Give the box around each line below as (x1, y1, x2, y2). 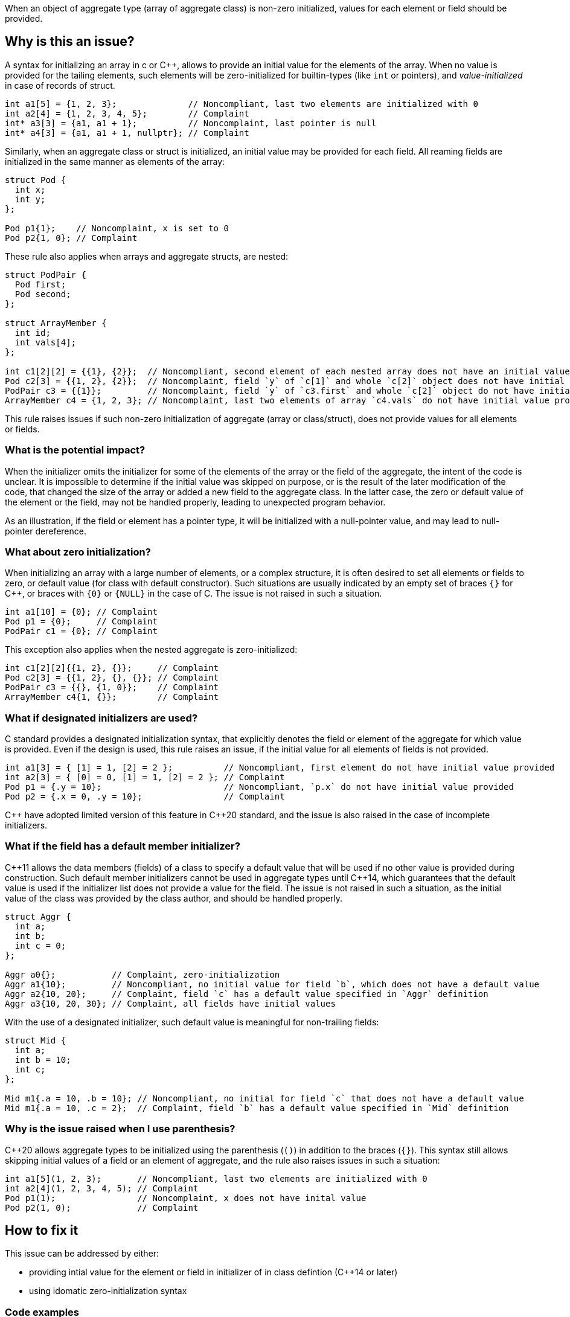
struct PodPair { (5, 269, 86, 280)
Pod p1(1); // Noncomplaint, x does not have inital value (5, 1193, 367, 1203)
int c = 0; (14, 940, 66, 950)
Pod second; (14, 289, 71, 299)
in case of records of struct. (5, 80, 115, 91)
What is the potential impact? (5, 444, 146, 457)
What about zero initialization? (5, 545, 151, 558)
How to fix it (5, 1223, 78, 1238)
